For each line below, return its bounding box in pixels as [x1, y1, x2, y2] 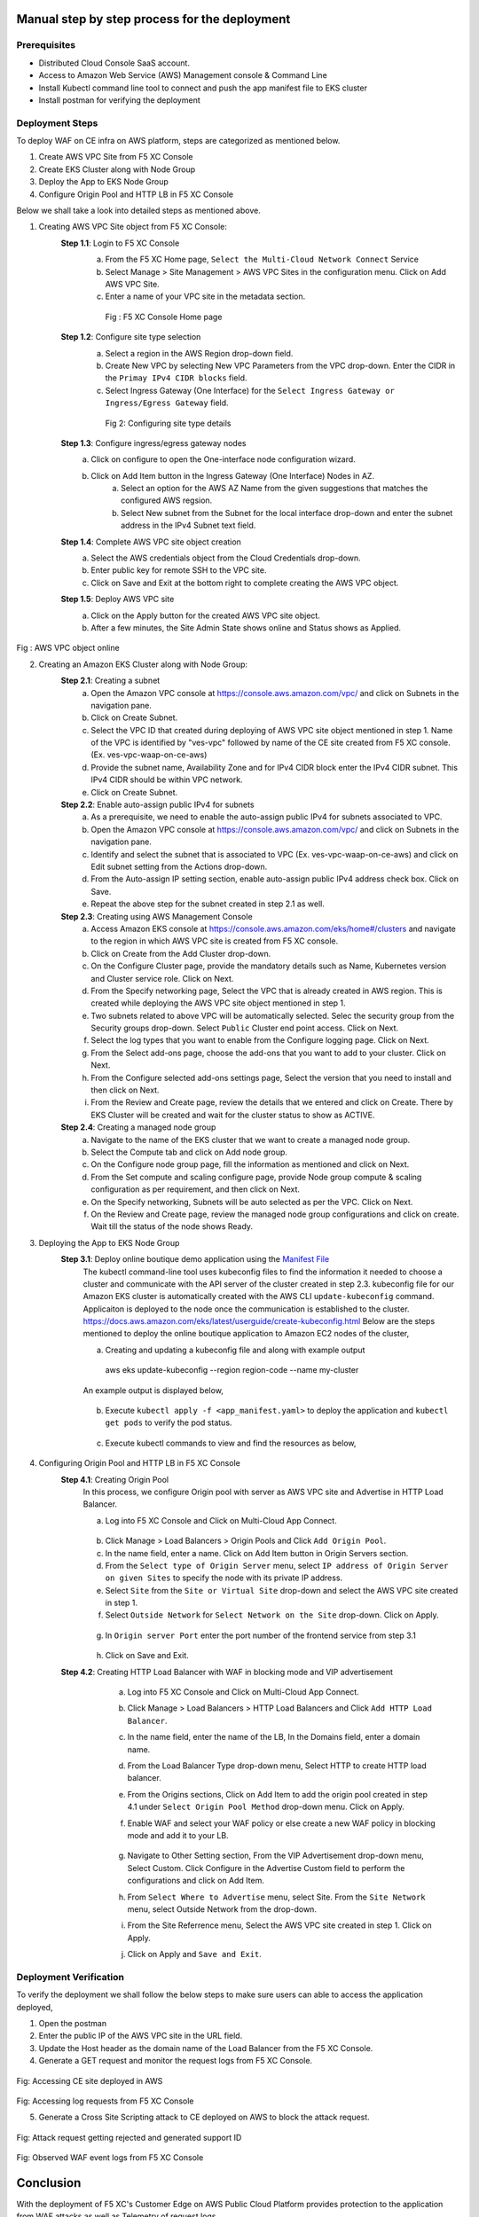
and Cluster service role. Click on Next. [90, 973, 234, 983]
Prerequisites [16, 39, 75, 51]
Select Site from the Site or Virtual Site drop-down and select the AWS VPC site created [105, 1585, 459, 1595]
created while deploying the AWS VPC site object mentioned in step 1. [90, 998, 346, 1008]
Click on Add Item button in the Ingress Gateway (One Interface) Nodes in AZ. [90, 470, 375, 481]
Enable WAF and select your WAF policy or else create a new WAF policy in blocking [127, 1818, 436, 1829]
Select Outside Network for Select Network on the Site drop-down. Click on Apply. [105, 1610, 439, 1620]
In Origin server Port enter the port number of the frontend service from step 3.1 [105, 1630, 416, 1641]
